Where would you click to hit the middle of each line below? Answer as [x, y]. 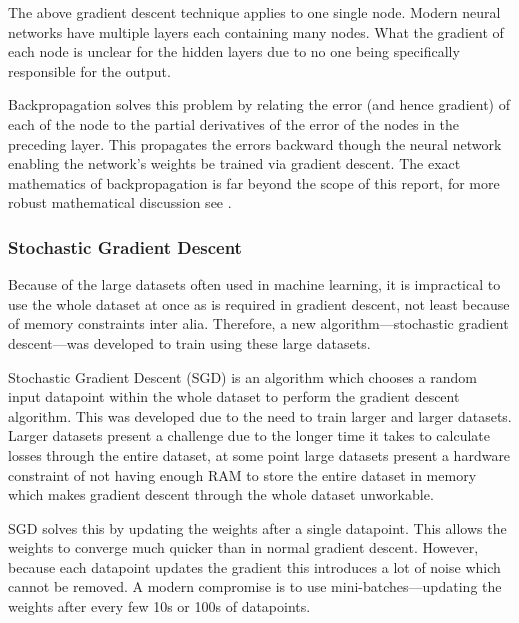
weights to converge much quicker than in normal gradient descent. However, [243, 547]
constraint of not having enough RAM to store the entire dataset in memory [242, 474]
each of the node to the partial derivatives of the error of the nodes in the [234, 123]
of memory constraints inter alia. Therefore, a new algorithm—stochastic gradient [258, 323]
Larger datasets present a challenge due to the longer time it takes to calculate [249, 435]
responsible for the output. [89, 70]
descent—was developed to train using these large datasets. [189, 342]
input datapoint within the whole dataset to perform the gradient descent [234, 396]
